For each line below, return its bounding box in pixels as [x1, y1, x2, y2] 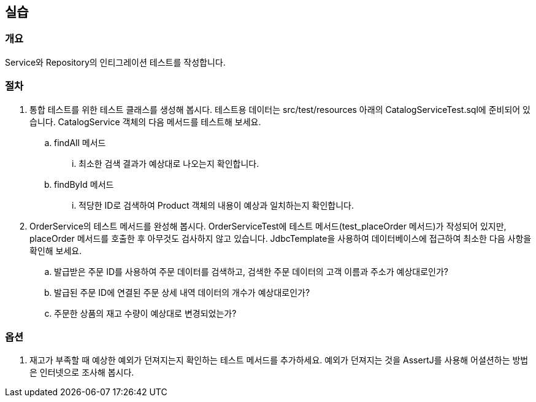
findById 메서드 [54, 179, 114, 190]
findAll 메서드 [54, 137, 106, 148]
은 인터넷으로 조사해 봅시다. [29, 367, 134, 378]
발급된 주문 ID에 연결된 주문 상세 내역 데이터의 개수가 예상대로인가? [54, 287, 310, 298]
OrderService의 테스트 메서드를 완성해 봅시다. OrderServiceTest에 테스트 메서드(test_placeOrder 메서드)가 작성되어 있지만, [29, 220, 507, 231]
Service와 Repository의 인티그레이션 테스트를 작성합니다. [5, 56, 226, 68]
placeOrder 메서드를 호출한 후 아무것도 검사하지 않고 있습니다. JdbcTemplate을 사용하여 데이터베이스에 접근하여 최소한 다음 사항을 [29, 233, 532, 244]
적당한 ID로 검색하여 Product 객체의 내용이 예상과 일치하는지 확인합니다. [78, 199, 354, 211]
